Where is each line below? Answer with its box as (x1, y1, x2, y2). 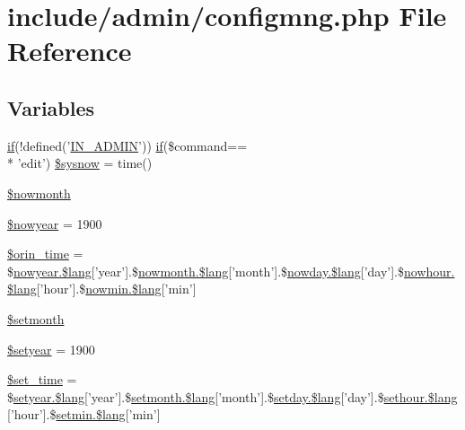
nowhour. (404, 261, 455, 280)
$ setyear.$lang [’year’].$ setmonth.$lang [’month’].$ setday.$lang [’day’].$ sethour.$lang (7, 387, 458, 406)
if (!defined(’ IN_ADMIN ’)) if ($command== (7, 136, 248, 154)
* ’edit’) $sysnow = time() (7, 154, 153, 172)
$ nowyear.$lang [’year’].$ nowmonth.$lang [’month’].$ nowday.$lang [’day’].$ (7, 261, 405, 280)
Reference (7, 32, 132, 69)
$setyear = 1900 (7, 339, 95, 358)
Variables (7, 93, 95, 121)
